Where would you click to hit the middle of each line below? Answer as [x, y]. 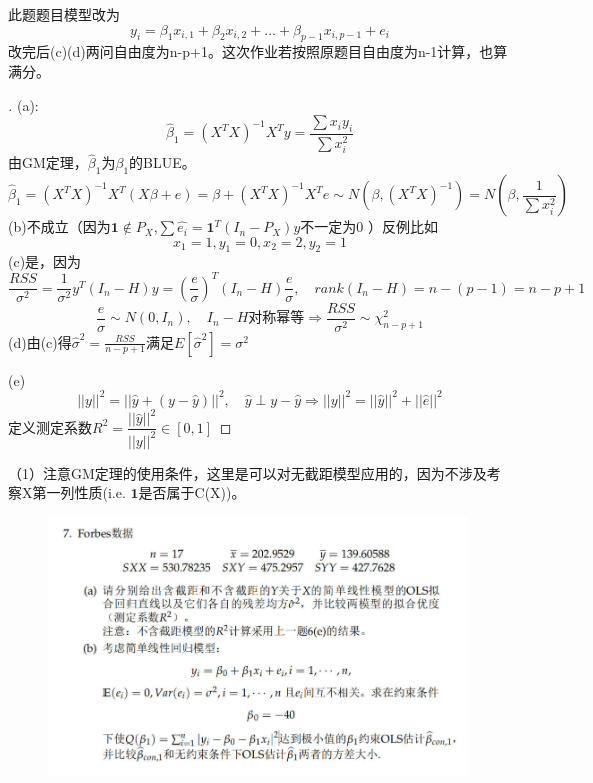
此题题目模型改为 [64, 14]
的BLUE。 [162, 162]
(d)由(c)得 [40, 341]
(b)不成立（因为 [59, 226]
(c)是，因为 [45, 261]
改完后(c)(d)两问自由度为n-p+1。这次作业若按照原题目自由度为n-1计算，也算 [258, 51]
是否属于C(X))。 [192, 492]
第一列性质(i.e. [79, 492]
